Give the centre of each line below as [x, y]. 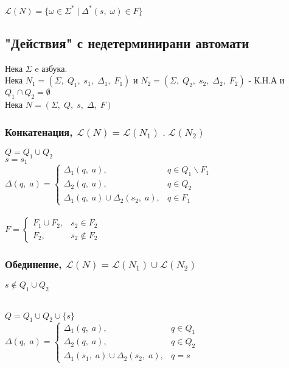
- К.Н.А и [266, 80]
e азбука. [51, 68]
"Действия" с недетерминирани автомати [127, 42]
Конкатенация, [39, 131]
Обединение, [33, 264]
